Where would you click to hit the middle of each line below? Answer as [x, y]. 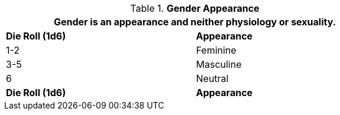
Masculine [219, 64]
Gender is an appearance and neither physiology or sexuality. [195, 22]
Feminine [216, 50]
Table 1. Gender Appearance [195, 8]
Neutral [212, 78]
